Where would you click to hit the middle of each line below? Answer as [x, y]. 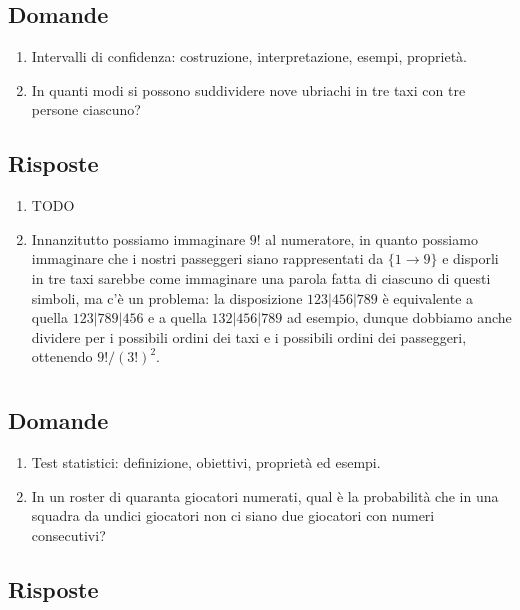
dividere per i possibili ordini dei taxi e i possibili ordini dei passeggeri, [249, 336]
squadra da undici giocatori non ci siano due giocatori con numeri [233, 515]
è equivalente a [428, 297]
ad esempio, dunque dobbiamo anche [399, 317]
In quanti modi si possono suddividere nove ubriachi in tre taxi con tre [248, 89]
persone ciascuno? [86, 109]
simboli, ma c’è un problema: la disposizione [167, 297]
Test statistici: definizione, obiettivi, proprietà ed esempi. [206, 461]
